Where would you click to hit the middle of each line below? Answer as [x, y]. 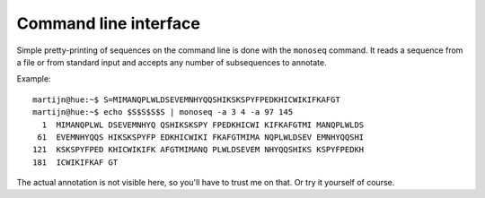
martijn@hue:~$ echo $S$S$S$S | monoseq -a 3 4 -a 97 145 [163, 112]
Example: [34, 79]
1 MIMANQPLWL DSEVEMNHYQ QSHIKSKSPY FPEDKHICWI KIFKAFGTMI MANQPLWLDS [203, 125]
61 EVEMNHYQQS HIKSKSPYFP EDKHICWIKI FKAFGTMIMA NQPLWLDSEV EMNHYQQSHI [201, 137]
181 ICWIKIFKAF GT [75, 162]
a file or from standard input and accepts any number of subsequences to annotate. [172, 62]
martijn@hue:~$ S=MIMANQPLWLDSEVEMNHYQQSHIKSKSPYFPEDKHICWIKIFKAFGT [186, 99]
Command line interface [109, 23]
